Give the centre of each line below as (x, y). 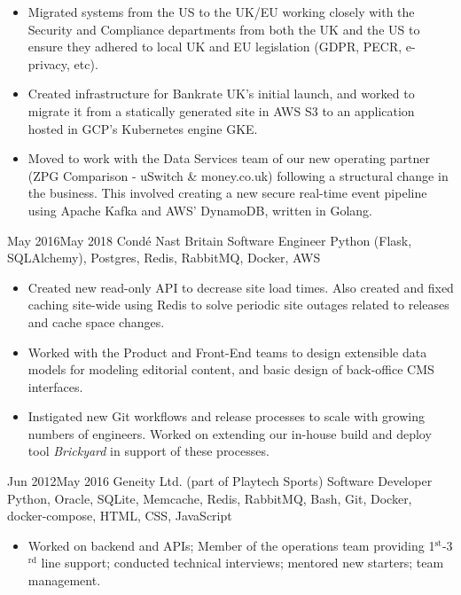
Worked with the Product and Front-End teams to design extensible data (227, 352)
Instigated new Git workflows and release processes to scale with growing (226, 416)
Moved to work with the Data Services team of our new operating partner (229, 158)
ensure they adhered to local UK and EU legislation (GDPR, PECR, (215, 47)
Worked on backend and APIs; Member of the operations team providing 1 (231, 545)
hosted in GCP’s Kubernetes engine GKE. (143, 128)
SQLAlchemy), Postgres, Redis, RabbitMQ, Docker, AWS (164, 258)
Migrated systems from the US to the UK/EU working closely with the (221, 12)
